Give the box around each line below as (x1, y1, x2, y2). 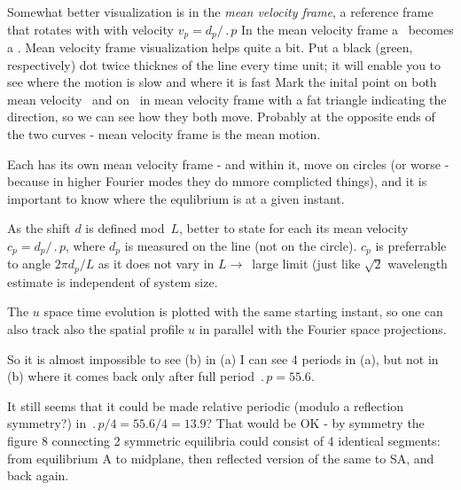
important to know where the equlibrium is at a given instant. (7, 189, 345, 207)
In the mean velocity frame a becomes (241, 19, 454, 38)
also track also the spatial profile (7, 320, 184, 338)
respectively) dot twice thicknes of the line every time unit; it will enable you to (7, 55, 441, 74)
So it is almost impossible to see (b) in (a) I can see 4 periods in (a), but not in (7, 349, 439, 368)
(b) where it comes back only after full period (7, 367, 255, 385)
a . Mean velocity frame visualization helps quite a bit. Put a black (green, (7, 38, 413, 57)
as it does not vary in (98, 254, 215, 273)
